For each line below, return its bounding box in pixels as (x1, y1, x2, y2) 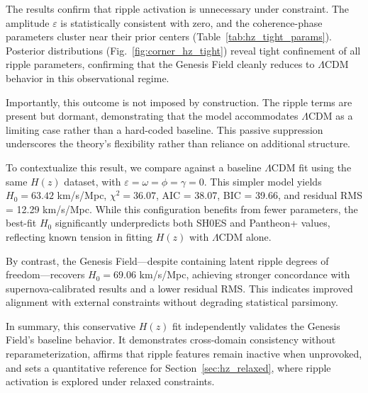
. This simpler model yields (203, 173, 322, 188)
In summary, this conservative (6, 318, 136, 333)
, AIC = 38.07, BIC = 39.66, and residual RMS (155, 188, 362, 203)
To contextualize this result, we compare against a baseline (6, 159, 262, 174)
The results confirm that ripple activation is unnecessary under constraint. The (6, 1, 350, 16)
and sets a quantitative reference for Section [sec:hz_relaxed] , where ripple (6, 360, 331, 375)
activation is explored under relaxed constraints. (6, 374, 215, 389)
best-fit (6, 215, 37, 230)
